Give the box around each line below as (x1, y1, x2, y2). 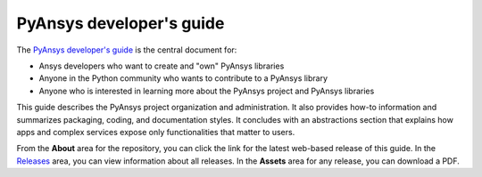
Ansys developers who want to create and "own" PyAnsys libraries (38, 60, 285, 71)
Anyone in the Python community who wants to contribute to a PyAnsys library (38, 73, 328, 84)
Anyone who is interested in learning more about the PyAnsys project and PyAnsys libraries (38, 85, 375, 96)
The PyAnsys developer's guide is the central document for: (16, 44, 237, 55)
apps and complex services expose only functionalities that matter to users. (16, 126, 295, 137)
